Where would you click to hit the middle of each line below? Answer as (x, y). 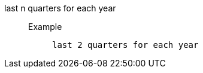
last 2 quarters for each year (125, 45)
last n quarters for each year (60, 8)
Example (45, 27)
